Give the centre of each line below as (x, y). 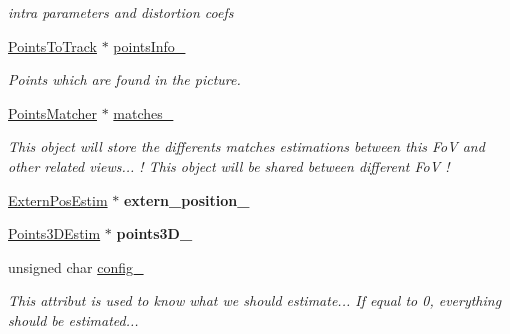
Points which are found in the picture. (124, 79)
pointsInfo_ (149, 45)
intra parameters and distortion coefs (121, 12)
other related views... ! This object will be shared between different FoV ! (229, 165)
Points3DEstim (54, 233)
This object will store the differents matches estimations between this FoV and (246, 146)
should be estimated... (73, 319)
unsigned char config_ (76, 266)
